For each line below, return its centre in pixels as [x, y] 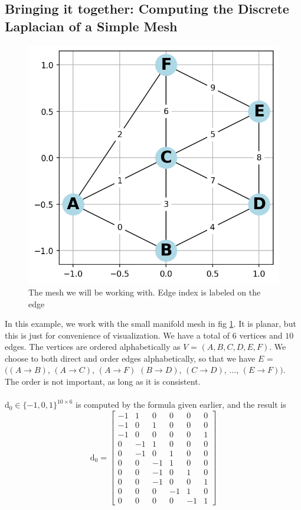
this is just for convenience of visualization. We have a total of [117, 335]
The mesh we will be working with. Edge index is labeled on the [145, 292]
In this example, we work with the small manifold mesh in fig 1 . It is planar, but [150, 324]
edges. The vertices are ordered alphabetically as [93, 347]
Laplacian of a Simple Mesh [91, 26]
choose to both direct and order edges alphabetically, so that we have [130, 358]
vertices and [261, 335]
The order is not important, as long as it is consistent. [103, 381]
